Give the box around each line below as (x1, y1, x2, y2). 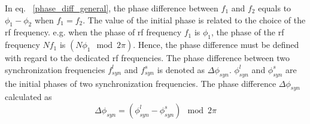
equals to (258, 2, 291, 14)
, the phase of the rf (211, 26, 284, 38)
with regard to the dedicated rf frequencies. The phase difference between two (5, 52, 290, 64)
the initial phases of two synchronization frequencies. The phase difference (5, 77, 276, 89)
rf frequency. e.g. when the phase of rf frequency (5, 26, 182, 38)
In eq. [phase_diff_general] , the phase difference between (5, 2, 218, 14)
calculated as (5, 90, 52, 103)
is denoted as (157, 63, 205, 75)
